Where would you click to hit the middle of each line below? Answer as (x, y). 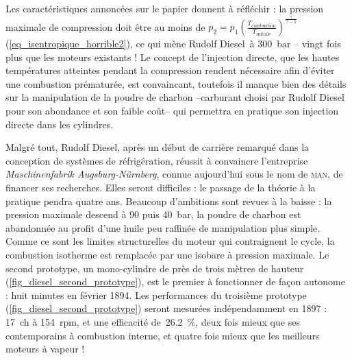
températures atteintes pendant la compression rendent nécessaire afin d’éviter (170, 70)
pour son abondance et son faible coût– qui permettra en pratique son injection (172, 111)
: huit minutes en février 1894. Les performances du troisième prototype (156, 295)
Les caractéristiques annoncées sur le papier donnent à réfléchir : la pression (165, 8)
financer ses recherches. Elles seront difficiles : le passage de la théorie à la (161, 188)
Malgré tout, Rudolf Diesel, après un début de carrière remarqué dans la (158, 147)
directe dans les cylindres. (60, 124)
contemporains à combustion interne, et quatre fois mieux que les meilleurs (163, 335)
